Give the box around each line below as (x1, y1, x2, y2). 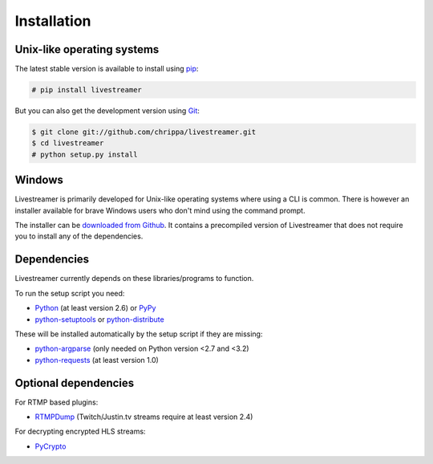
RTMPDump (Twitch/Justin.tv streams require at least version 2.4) (34, 412, 253, 421)
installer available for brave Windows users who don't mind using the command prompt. (14, 206, 306, 215)
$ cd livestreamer (31, 139, 104, 148)
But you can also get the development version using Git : (14, 106, 200, 116)
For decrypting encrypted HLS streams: (14, 426, 146, 437)
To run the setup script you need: (14, 288, 125, 298)
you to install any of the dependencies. (14, 231, 144, 241)
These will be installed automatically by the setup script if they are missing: (14, 329, 263, 339)
